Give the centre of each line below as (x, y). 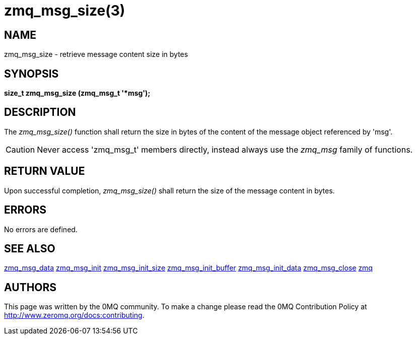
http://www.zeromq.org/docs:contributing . (74, 315)
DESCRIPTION (40, 112)
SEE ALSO (30, 248)
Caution (20, 149)
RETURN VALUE (45, 171)
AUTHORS (30, 287)
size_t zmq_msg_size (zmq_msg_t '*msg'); (77, 93)
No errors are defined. (41, 229)
